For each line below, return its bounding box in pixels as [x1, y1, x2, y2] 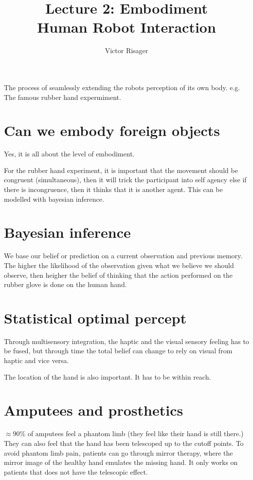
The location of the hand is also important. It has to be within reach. [4, 371, 211, 382]
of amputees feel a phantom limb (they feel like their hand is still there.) [27, 428, 244, 439]
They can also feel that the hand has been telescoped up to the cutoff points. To [4, 438, 244, 448]
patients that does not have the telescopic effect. [4, 466, 148, 477]
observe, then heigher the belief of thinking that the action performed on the [4, 269, 233, 280]
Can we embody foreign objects [4, 120, 220, 140]
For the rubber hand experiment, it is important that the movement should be [4, 165, 238, 175]
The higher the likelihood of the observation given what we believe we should [4, 260, 234, 270]
